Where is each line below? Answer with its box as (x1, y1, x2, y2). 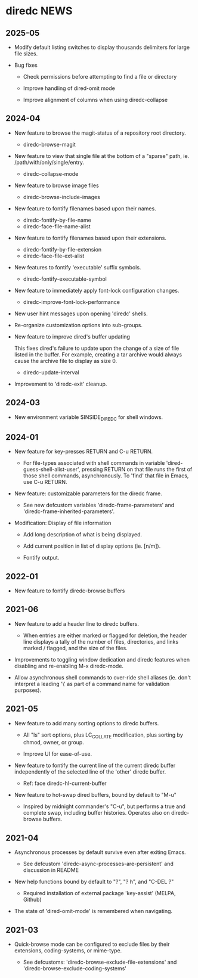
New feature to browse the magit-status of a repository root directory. (14, 129, 186, 136)
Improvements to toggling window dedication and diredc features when (14, 656, 190, 663)
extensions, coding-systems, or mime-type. (14, 947, 122, 954)
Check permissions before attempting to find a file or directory (23, 73, 177, 80)
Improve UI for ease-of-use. (23, 750, 92, 757)
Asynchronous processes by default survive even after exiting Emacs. (14, 849, 186, 856)
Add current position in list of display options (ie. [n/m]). (23, 542, 161, 549)
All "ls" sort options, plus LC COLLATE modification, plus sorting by (23, 731, 183, 740)
